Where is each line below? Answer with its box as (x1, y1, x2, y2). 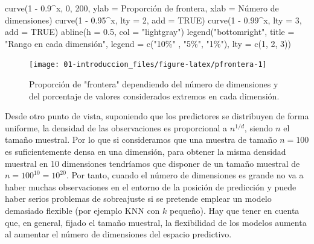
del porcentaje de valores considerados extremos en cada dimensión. (29, 89, 280, 102)
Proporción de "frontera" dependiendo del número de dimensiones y (29, 78, 278, 90)
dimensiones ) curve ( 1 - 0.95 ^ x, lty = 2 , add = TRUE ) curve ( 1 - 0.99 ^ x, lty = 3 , (5, 13, 302, 26)
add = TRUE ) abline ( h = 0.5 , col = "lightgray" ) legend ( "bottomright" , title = (5, 25, 295, 38)
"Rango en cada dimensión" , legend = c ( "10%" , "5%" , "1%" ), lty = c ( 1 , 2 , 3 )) (5, 37, 291, 49)
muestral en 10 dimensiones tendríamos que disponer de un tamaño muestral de (5, 157, 300, 169)
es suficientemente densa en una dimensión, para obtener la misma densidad (5, 145, 286, 157)
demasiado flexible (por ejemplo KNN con (5, 204, 160, 216)
